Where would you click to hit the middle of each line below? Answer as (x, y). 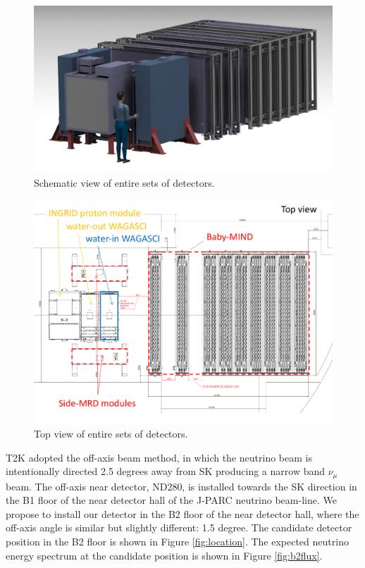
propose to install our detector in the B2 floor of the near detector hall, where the (182, 513)
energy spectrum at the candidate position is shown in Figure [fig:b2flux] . (164, 555)
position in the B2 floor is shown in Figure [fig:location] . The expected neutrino (177, 542)
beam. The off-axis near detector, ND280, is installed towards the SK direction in (181, 486)
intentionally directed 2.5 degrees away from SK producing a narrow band (166, 471)
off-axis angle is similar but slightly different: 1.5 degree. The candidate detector (179, 527)
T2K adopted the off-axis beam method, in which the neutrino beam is (159, 457)
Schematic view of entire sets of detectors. (124, 182)
